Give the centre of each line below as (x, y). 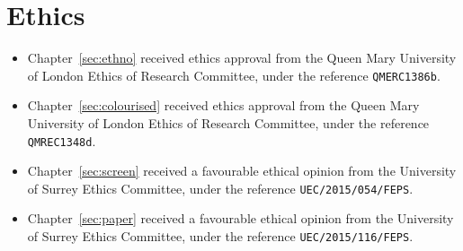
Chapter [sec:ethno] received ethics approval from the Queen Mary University (242, 58)
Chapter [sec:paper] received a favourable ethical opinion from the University (240, 218)
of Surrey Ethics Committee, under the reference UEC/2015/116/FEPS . (220, 236)
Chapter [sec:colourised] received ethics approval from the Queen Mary (223, 105)
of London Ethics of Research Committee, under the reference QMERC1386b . (234, 75)
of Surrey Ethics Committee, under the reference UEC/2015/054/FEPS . (220, 188)
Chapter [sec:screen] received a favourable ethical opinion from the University (242, 171)
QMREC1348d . (62, 140)
